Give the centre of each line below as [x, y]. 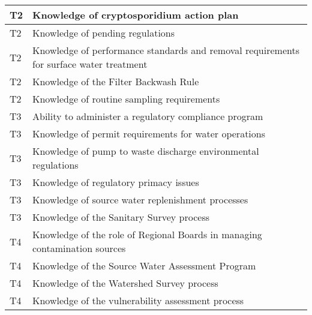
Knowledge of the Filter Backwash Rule [116, 81]
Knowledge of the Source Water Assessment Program [144, 265]
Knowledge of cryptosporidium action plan [136, 15]
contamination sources [79, 248]
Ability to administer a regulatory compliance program [148, 116]
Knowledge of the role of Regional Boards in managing [147, 234]
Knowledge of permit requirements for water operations [149, 133]
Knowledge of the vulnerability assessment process [138, 300]
